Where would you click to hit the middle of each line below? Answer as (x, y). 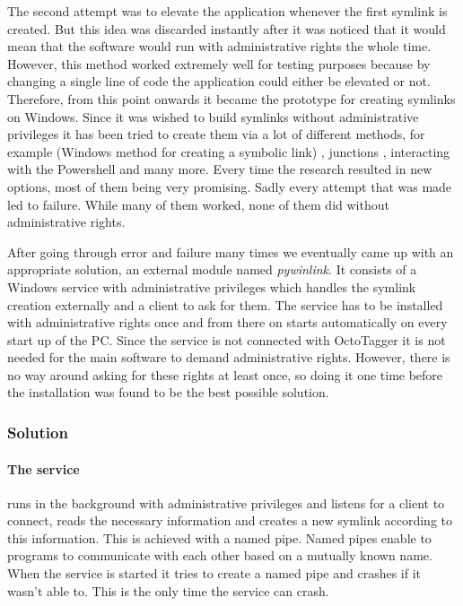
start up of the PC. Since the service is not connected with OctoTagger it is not (227, 339)
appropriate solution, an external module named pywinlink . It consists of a (212, 269)
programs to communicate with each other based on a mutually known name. (220, 555)
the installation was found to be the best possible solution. (168, 392)
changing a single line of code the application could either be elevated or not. (219, 81)
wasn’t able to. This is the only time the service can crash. (168, 590)
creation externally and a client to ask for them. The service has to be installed (225, 304)
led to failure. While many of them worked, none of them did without (198, 204)
